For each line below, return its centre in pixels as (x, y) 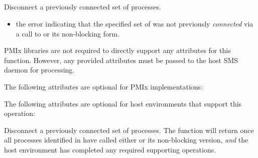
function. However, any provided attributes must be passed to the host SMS (121, 60)
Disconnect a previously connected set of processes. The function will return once (129, 130)
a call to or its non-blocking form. (68, 33)
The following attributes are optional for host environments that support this (123, 103)
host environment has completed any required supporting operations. (110, 149)
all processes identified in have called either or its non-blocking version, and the (126, 140)
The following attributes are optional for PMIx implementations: (104, 86)
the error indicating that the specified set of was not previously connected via (135, 23)
